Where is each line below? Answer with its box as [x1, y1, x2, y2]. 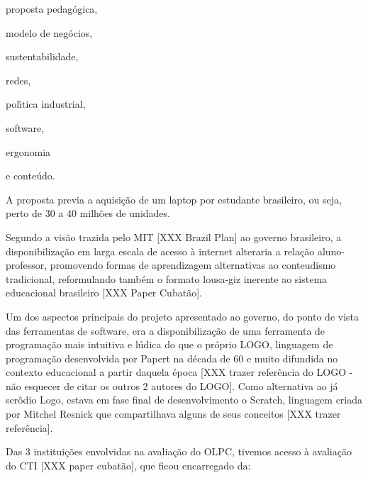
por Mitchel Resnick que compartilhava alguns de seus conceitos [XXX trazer [6, 406, 341, 421]
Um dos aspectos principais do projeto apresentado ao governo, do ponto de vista [6, 309, 359, 323]
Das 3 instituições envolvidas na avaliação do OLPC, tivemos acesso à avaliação [6, 444, 352, 459]
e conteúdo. [6, 168, 55, 183]
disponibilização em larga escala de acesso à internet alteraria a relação [6, 243, 315, 258]
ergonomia [6, 144, 51, 159]
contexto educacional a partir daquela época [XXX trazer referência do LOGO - [6, 365, 353, 379]
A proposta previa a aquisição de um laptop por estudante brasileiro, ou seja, [6, 191, 342, 206]
